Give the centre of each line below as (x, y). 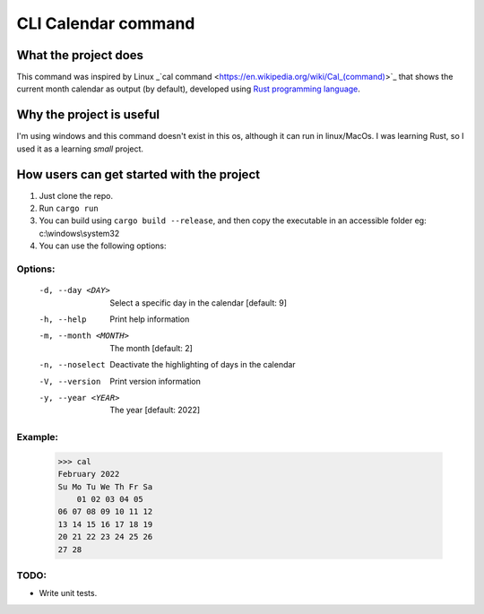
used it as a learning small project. (80, 149)
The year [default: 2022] (155, 410)
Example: (37, 437)
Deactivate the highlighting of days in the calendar (203, 365)
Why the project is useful (88, 115)
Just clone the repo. (76, 195)
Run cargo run (69, 208)
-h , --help (63, 319)
